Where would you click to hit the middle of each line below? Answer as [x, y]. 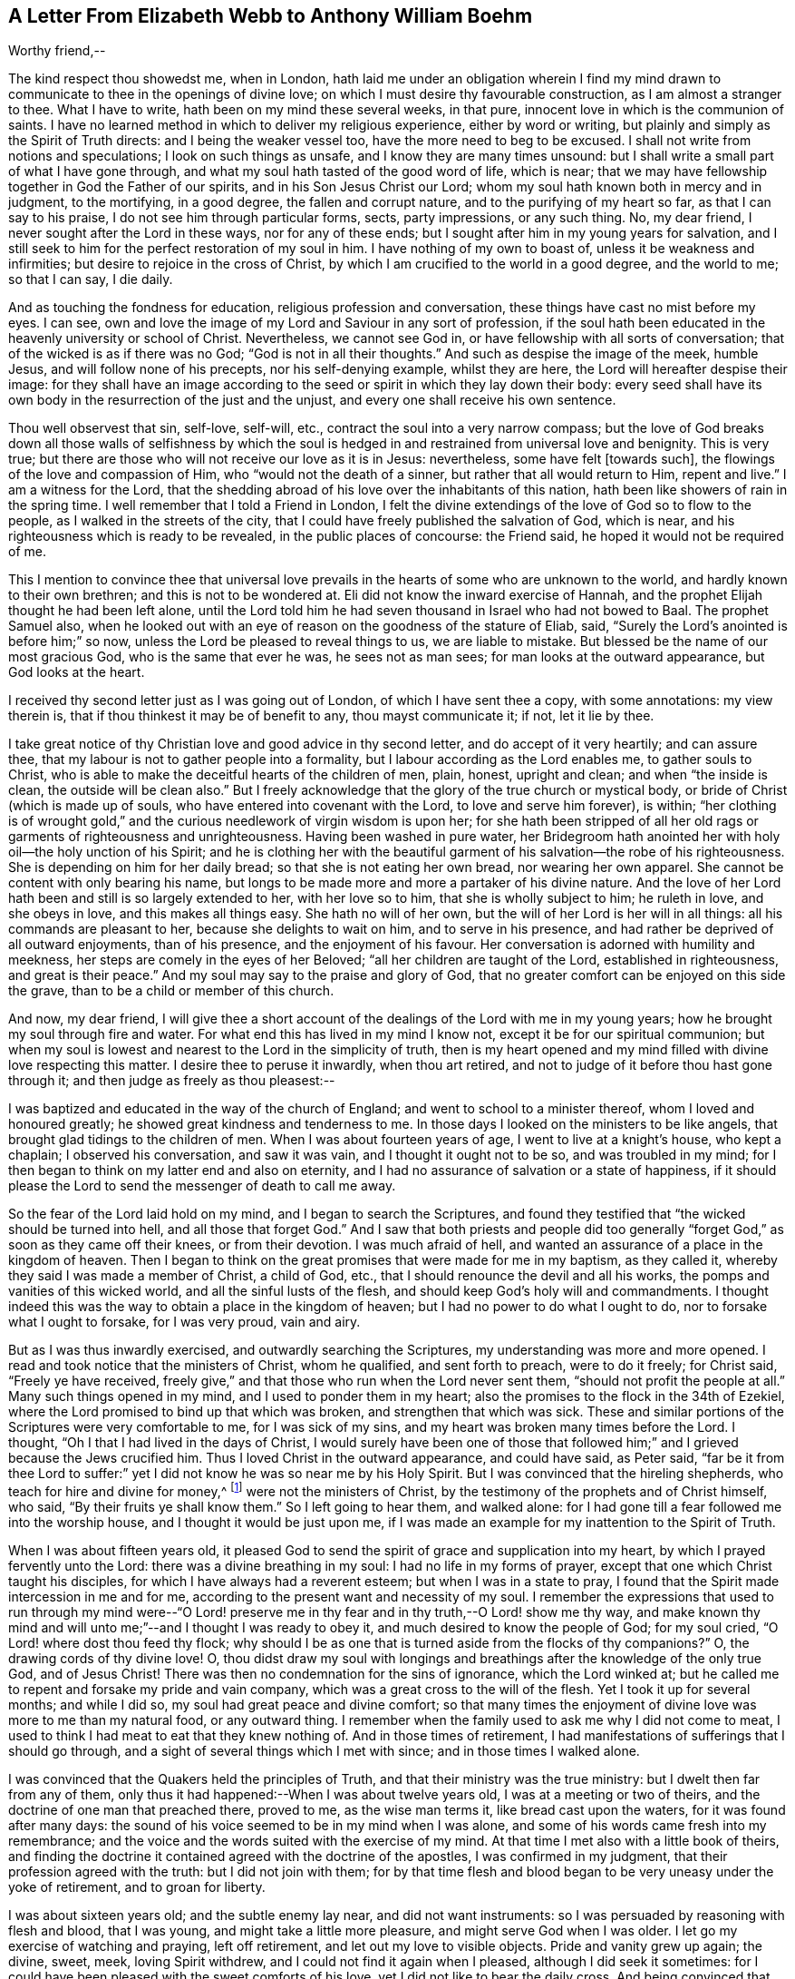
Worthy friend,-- [57, 51]
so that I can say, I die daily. [91, 279]
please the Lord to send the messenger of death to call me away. [202, 1186]
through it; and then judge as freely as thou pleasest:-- [172, 1081]
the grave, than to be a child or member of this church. [171, 991]
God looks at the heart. [77, 672]
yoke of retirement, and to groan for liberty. [137, 1887]
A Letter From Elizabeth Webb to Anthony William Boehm [271, 16]
